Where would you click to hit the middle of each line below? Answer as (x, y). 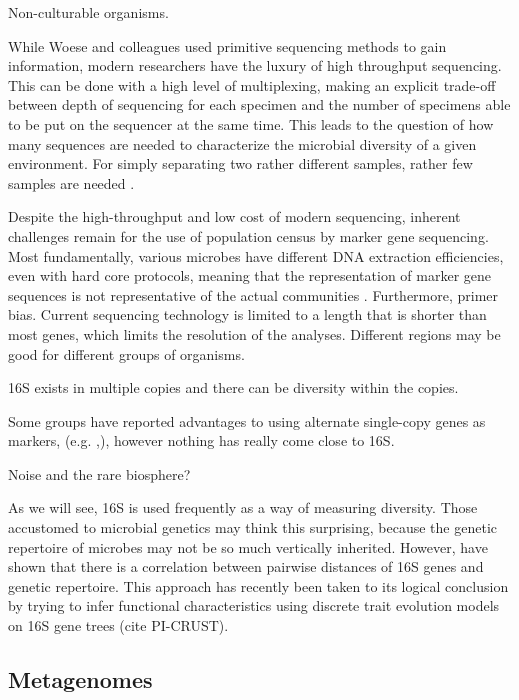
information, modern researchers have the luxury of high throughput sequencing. (255, 65)
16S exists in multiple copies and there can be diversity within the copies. (233, 387)
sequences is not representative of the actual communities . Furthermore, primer (253, 294)
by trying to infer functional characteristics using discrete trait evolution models (254, 605)
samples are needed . (71, 182)
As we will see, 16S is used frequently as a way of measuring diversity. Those (243, 507)
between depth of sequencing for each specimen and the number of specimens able (259, 104)
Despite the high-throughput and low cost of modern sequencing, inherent (234, 216)
